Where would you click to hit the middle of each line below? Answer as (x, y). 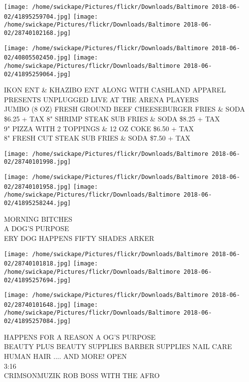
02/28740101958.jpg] (38, 187)
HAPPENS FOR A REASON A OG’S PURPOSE (80, 337)
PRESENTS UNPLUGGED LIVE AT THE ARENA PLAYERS (101, 99)
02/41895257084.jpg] (38, 321)
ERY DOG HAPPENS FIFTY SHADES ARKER (79, 238)
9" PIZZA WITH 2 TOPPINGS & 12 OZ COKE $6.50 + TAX (99, 128)
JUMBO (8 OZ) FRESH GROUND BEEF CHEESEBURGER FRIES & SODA (124, 109)
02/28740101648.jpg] (38, 305)
